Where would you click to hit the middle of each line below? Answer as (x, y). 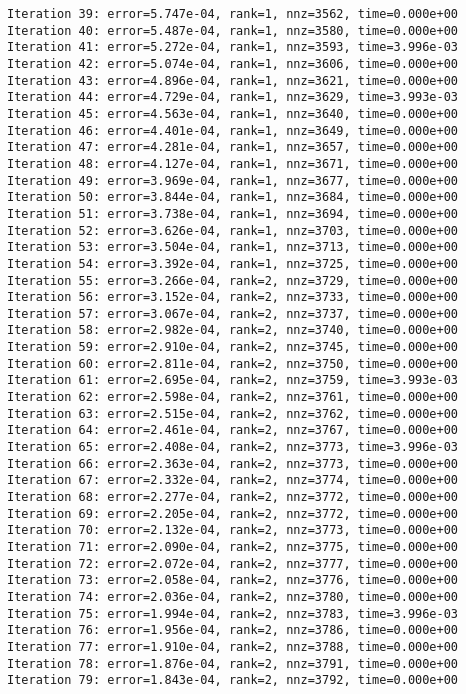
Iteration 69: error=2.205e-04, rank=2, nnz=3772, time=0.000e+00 (233, 513)
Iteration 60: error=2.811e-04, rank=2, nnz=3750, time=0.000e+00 (233, 363)
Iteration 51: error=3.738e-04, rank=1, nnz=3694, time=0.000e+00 (233, 213)
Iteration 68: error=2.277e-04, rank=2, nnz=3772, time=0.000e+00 (233, 497)
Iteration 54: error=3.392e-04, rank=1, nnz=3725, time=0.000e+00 (233, 263)
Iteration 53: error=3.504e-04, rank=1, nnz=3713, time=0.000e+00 (233, 247)
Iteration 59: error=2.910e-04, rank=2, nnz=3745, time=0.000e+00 (233, 347)
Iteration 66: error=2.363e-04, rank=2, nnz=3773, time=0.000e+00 (233, 463)
